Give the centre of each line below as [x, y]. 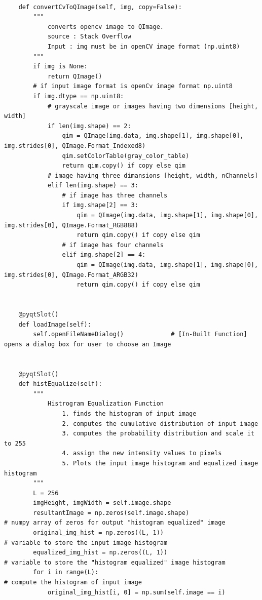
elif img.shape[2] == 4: [104, 255]
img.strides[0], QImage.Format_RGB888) [71, 225]
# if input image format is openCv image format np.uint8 [133, 86]
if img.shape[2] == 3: [100, 205]
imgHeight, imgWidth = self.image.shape [102, 503]
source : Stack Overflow [89, 37]
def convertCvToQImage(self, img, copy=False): [100, 7]
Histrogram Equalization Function [105, 404]
